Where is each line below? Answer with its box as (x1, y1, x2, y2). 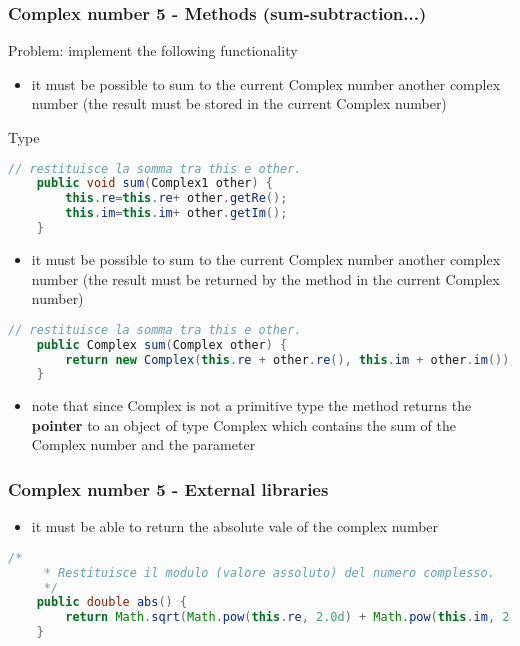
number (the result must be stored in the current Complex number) (31, 93, 447, 114)
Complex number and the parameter (31, 434, 256, 455)
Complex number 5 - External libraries (8, 476, 329, 501)
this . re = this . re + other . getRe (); (65, 191, 288, 206)
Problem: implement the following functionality (8, 40, 298, 61)
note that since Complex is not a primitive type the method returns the (31, 395, 472, 416)
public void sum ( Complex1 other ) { (36, 176, 273, 191)
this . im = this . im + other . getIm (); (65, 206, 288, 221)
